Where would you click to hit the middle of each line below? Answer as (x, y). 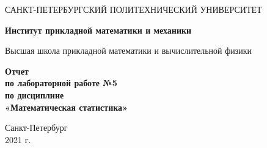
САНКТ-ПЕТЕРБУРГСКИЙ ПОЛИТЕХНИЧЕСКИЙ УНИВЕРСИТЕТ (133, 9)
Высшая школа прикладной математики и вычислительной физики (129, 50)
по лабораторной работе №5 (61, 83)
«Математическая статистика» (66, 107)
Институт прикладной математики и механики (98, 30)
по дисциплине (35, 94)
